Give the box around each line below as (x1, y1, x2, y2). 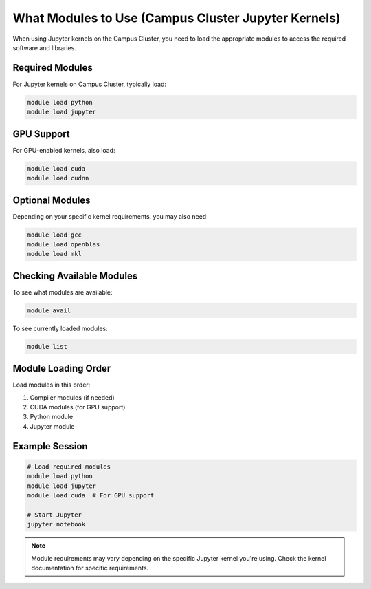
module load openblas (27, 240, 100, 248)
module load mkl (27, 250, 82, 258)
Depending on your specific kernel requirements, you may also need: (12, 212, 209, 220)
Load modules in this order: (12, 381, 91, 389)
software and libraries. (12, 43, 77, 52)
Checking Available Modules (12, 270, 138, 281)
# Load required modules (27, 462, 111, 471)
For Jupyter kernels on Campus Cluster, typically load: (12, 80, 167, 88)
